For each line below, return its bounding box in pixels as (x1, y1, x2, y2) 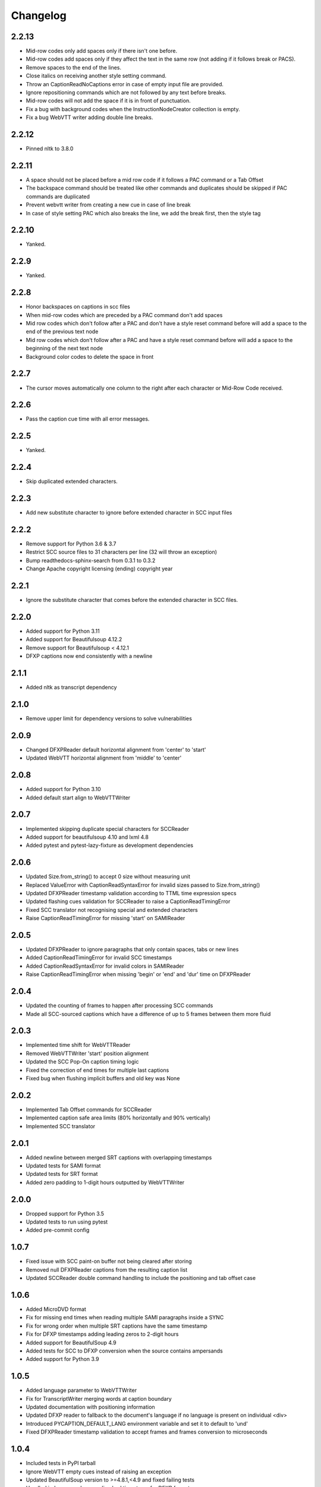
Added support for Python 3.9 (26, 1356, 99, 1363)
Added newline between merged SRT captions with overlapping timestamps (26, 1154, 212, 1161)
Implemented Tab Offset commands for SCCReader (26, 1106, 152, 1113)
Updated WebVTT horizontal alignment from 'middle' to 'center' (26, 754, 182, 761)
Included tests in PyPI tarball (26, 1460, 96, 1467)
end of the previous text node (26, 328, 99, 335)
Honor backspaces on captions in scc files (26, 303, 130, 310)
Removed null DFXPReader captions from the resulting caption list (26, 1266, 188, 1273)
